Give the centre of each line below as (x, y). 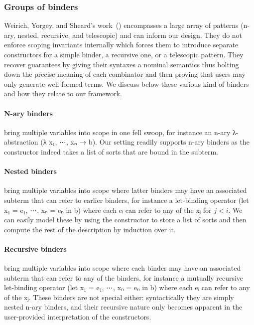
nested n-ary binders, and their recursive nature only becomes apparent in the (123, 307)
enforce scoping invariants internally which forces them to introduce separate (121, 45)
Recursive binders (35, 248)
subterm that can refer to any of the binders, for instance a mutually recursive (124, 277)
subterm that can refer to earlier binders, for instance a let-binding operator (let (127, 200)
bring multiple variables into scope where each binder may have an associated (123, 268)
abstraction (21, 142)
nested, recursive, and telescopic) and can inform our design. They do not (130, 35)
